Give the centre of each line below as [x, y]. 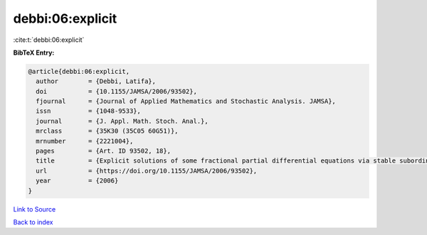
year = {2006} [77, 181]
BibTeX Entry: [34, 53]
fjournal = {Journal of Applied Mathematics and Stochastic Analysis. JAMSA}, [186, 102]
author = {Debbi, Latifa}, [96, 81]
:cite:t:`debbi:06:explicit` [49, 40]
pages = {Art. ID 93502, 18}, [103, 151]
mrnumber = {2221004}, [85, 141]
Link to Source [35, 209]
